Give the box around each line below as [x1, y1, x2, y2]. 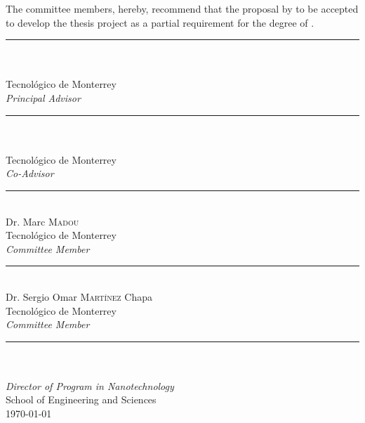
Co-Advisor [6, 166, 54, 181]
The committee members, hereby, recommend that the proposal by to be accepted [6, 1, 359, 15]
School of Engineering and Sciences [6, 392, 157, 407]
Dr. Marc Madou [6, 214, 79, 228]
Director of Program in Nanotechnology [6, 378, 174, 393]
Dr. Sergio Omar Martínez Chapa [6, 289, 152, 304]
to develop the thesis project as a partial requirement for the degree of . [6, 15, 314, 30]
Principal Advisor [6, 90, 81, 105]
